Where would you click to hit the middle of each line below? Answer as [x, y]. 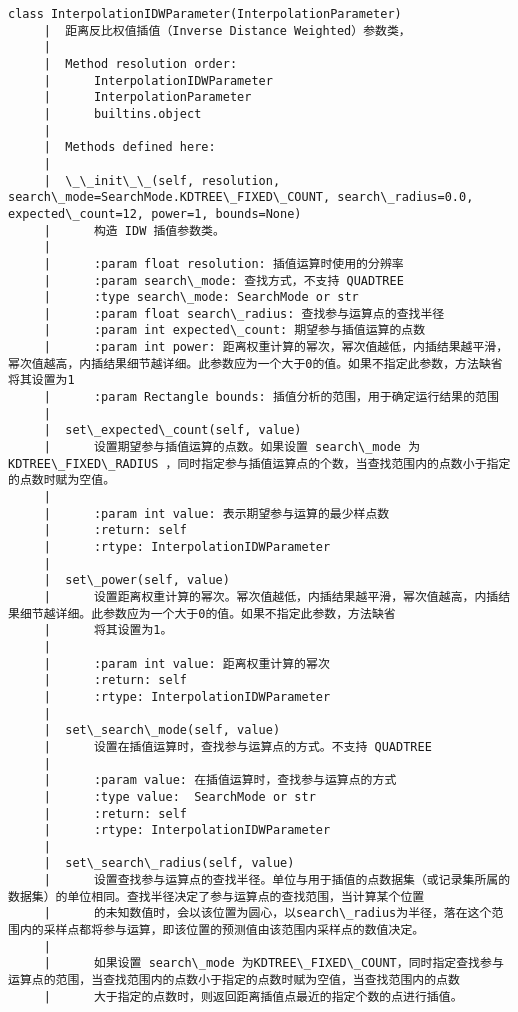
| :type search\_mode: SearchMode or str [201, 297]
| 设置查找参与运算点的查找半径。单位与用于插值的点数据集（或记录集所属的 [277, 880]
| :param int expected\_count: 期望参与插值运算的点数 [234, 330]
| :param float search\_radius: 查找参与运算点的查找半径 [244, 313]
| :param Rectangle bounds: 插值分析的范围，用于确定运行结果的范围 [271, 397]
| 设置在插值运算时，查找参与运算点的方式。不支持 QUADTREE [237, 746]
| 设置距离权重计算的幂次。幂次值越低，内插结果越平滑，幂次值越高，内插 [271, 596]
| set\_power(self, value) [136, 580]
